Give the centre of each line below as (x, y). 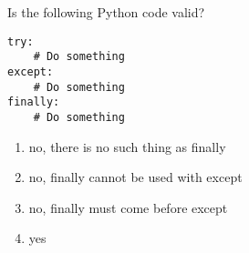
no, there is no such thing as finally (127, 146)
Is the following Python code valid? (106, 12)
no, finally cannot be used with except (135, 177)
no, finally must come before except (128, 207)
